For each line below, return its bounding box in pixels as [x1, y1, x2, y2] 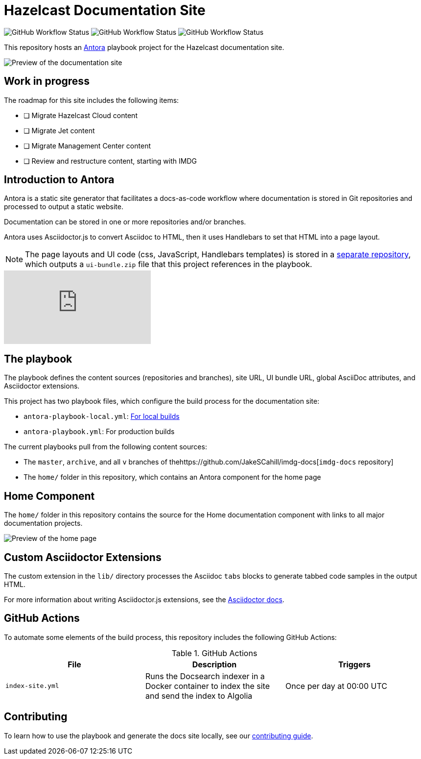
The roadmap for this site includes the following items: [4, 96, 179, 104]
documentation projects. [4, 519, 83, 528]
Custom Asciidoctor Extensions [4, 551, 162, 563]
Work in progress [4, 75, 90, 88]
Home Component [4, 490, 95, 502]
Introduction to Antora [4, 173, 115, 186]
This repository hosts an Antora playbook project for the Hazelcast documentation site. [4, 43, 284, 51]
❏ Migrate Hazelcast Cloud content [23, 111, 138, 120]
